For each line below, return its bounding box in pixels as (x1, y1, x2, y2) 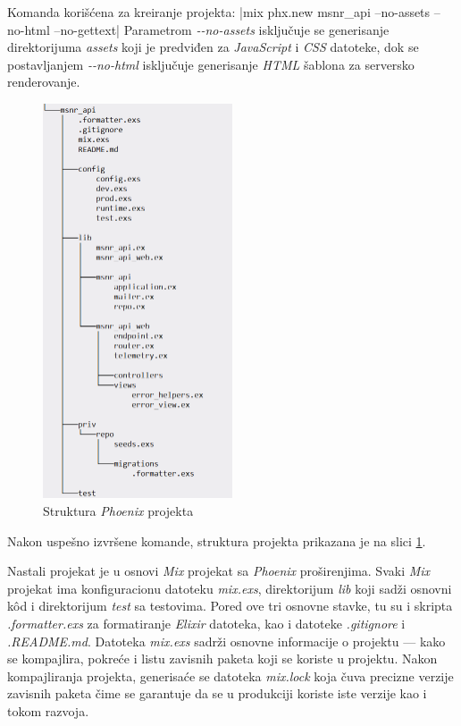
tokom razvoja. (7, 702, 89, 720)
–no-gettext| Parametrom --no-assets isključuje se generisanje (54, 20, 390, 38)
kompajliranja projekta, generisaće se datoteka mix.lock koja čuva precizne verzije (7, 666, 454, 685)
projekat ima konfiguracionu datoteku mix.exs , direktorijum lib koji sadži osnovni (7, 578, 452, 597)
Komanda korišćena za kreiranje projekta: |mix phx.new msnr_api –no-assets (7, 3, 431, 21)
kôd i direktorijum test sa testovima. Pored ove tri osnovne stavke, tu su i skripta (7, 596, 453, 615)
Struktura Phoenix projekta (43, 502, 194, 520)
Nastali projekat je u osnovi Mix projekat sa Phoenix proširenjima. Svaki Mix (7, 561, 431, 580)
